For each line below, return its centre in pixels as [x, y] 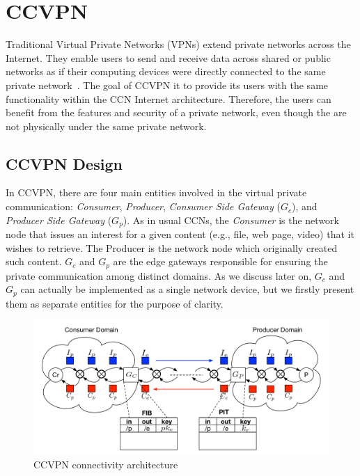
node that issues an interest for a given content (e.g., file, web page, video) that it [180, 234]
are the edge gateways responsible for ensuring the [220, 261]
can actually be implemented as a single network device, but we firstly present [187, 289]
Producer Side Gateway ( [59, 220]
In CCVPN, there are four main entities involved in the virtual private [156, 192]
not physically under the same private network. [106, 126]
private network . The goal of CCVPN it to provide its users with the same [167, 85]
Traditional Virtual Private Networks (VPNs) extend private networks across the [178, 44]
